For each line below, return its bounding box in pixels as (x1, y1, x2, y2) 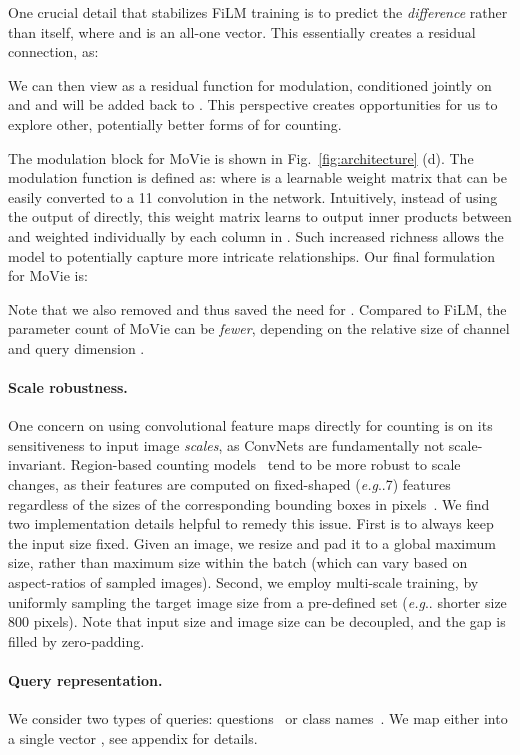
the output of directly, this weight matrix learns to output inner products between (8, 206, 512, 227)
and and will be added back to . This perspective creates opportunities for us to (8, 94, 498, 115)
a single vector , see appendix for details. (8, 727, 258, 748)
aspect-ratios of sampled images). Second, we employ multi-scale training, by (8, 572, 479, 593)
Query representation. (8, 670, 163, 691)
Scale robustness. (8, 377, 128, 398)
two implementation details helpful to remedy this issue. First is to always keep (8, 513, 494, 534)
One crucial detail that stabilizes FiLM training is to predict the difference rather (8, 2, 508, 22)
